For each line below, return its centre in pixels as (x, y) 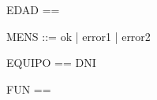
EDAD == (33, 9)
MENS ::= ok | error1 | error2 (78, 36)
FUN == (29, 89)
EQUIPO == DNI (51, 63)
